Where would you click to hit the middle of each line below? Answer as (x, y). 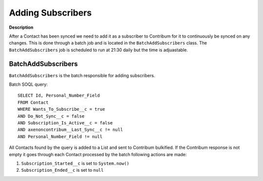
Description (21, 27)
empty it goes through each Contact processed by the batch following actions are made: (98, 154)
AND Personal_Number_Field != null (60, 136)
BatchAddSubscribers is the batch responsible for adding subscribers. (82, 75)
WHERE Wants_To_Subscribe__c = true (61, 109)
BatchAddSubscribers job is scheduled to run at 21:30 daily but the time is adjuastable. (98, 50)
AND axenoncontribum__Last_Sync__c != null (70, 130)
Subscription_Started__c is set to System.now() (75, 163)
